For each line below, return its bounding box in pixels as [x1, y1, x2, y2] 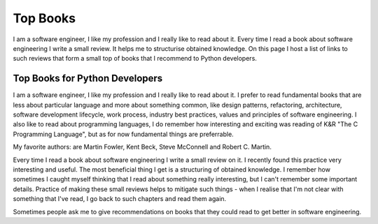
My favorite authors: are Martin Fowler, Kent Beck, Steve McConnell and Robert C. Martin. [13, 143, 272, 151]
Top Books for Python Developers [13, 73, 163, 84]
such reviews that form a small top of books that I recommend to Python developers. [13, 54, 257, 63]
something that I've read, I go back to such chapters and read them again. [13, 195, 227, 203]
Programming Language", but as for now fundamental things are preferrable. [13, 130, 234, 138]
